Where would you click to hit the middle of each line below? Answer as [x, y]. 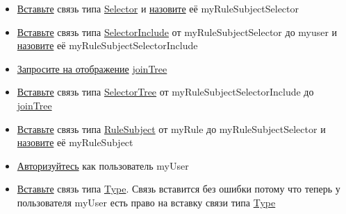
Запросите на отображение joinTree [92, 68]
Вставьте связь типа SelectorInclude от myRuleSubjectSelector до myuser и [177, 32]
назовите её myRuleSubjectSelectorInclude [107, 45]
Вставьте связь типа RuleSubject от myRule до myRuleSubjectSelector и [171, 128]
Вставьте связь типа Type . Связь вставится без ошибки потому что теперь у [179, 189]
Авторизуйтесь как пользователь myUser [103, 165]
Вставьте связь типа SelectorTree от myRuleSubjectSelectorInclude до [165, 92]
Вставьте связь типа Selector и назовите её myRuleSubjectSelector [158, 8]
